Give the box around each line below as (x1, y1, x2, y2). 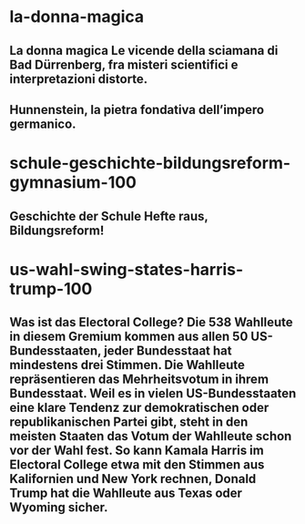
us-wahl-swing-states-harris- (9, 259, 244, 280)
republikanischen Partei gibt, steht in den (9, 415, 249, 430)
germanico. (9, 116, 76, 131)
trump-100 (9, 278, 93, 299)
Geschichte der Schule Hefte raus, (9, 208, 208, 224)
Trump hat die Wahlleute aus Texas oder (9, 486, 243, 501)
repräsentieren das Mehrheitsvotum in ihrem (9, 372, 269, 387)
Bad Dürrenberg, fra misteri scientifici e (9, 57, 239, 72)
